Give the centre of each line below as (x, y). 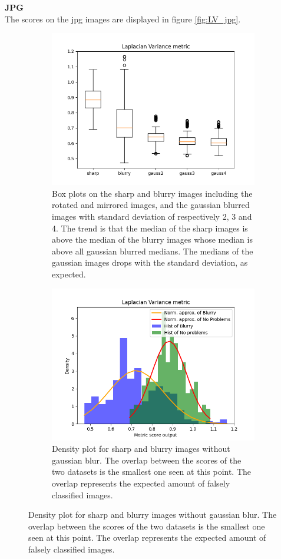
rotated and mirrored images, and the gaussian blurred (151, 205)
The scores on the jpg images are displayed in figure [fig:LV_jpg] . (123, 19)
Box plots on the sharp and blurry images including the (152, 193)
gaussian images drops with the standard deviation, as (150, 262)
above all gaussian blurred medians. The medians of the (153, 251)
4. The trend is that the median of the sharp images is (150, 228)
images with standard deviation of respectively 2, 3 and (152, 216)
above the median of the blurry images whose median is (152, 239)
